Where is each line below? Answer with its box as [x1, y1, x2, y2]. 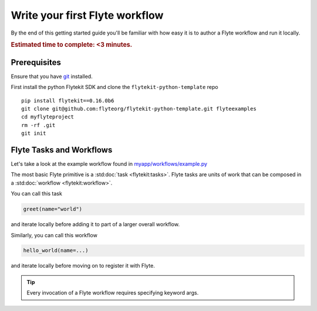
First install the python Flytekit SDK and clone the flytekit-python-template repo [11, 84, 218, 91]
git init [21, 130, 46, 137]
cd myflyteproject [21, 114, 75, 120]
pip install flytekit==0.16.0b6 [21, 97, 114, 104]
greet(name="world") [23, 206, 82, 213]
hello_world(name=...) [23, 247, 89, 254]
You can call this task [11, 190, 63, 197]
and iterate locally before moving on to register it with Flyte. [11, 262, 155, 269]
